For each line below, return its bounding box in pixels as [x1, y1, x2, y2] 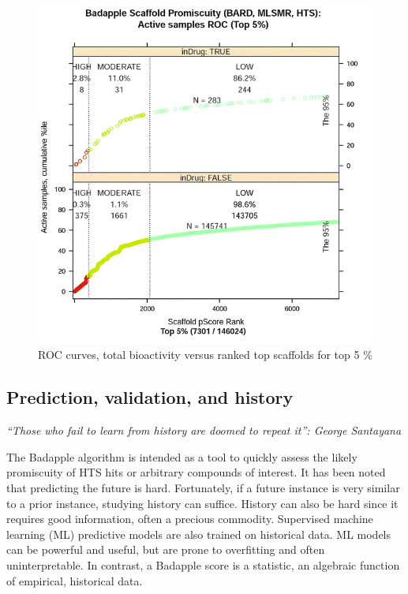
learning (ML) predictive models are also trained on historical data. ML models [6, 525, 391, 542]
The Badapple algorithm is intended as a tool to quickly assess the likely [6, 448, 357, 465]
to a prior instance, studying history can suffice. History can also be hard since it [6, 495, 399, 511]
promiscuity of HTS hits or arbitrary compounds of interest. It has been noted [6, 464, 386, 480]
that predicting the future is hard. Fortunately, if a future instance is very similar [6, 479, 400, 495]
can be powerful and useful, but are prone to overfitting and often [6, 541, 325, 558]
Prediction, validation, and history [6, 385, 294, 409]
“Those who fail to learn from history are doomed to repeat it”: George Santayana [6, 422, 402, 439]
